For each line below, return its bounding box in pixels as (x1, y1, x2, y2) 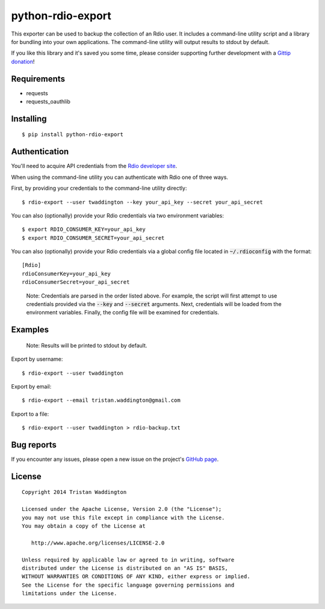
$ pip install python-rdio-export (22, 131, 123, 138)
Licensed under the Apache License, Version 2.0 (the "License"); (22, 506, 222, 513)
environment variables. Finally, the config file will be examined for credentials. (26, 309, 220, 316)
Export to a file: (11, 410, 49, 417)
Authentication (11, 146, 69, 157)
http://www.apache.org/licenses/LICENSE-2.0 (31, 539, 165, 546)
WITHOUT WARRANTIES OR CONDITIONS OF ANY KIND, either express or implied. (22, 573, 250, 580)
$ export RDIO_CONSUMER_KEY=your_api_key (22, 226, 146, 233)
